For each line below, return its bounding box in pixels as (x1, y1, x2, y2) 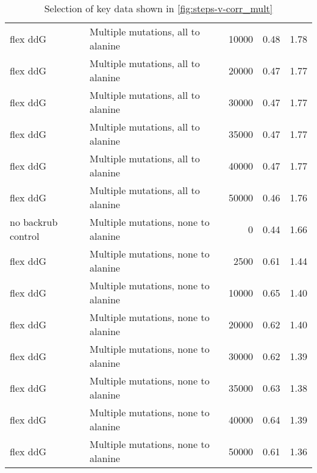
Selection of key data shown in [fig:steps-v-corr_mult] (44, 1, 273, 15)
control (10, 229, 40, 243)
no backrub (10, 215, 58, 229)
